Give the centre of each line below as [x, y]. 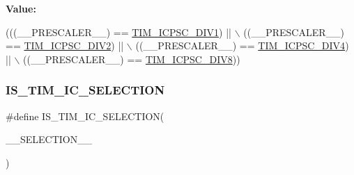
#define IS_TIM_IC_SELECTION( [85, 116]
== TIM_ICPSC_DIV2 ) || [65, 45]
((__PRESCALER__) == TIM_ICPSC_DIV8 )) [132, 59]
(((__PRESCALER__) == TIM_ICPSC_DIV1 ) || [118, 32]
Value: [21, 8]
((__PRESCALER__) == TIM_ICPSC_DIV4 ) [242, 45]
